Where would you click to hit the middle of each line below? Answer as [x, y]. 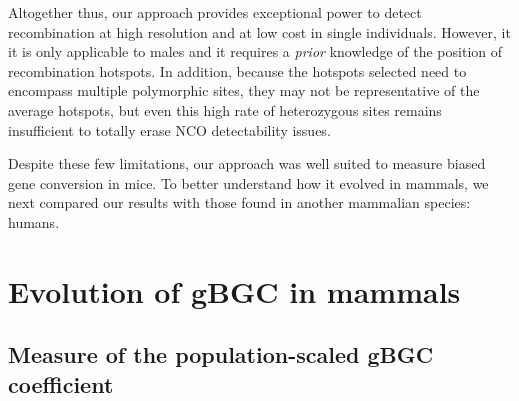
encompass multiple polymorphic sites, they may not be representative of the [244, 90]
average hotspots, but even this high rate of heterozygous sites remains [225, 109]
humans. [34, 221]
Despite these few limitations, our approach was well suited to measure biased [247, 163]
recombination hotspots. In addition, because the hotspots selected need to [237, 70]
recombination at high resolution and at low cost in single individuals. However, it [259, 31]
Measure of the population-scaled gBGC [221, 354]
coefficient [61, 383]
